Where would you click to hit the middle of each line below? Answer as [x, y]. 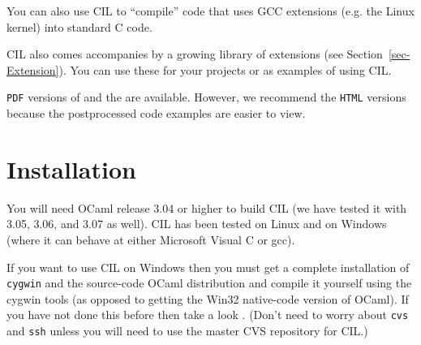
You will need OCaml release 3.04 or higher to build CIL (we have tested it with [207, 207]
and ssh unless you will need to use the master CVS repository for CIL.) [187, 331]
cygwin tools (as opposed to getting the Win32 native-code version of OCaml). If [208, 298]
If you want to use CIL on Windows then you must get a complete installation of [208, 267]
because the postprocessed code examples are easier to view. [156, 113]
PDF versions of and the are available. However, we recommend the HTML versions [206, 97]
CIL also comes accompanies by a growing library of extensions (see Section [195, 54]
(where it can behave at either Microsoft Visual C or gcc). [151, 239]
